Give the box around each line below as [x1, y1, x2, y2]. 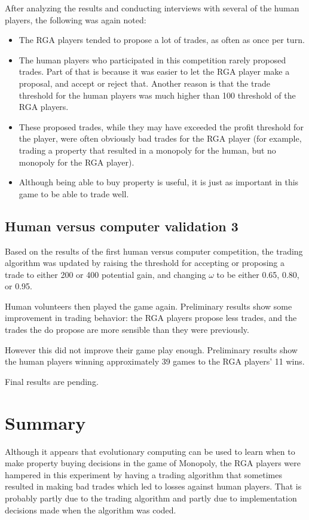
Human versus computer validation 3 [5, 216, 238, 235]
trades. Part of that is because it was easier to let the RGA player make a [19, 65, 290, 78]
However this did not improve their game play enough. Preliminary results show [5, 343, 298, 356]
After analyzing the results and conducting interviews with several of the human [5, 2, 299, 14]
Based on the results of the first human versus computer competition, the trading [5, 244, 303, 257]
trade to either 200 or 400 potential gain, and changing [5, 268, 206, 280]
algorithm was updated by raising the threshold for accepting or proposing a [5, 256, 285, 269]
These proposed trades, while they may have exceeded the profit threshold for [19, 120, 304, 133]
